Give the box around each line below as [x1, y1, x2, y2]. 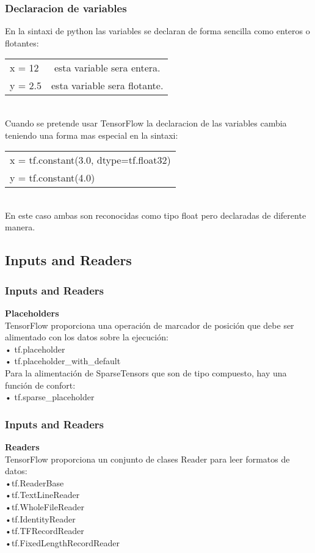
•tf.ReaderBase [5, 476, 64, 489]
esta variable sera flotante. [51, 78, 164, 93]
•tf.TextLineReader [5, 488, 80, 501]
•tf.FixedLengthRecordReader [5, 536, 120, 549]
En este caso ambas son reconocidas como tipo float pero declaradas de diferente [5, 208, 306, 221]
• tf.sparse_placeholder [5, 390, 95, 403]
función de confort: [5, 378, 76, 391]
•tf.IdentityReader [5, 512, 76, 525]
